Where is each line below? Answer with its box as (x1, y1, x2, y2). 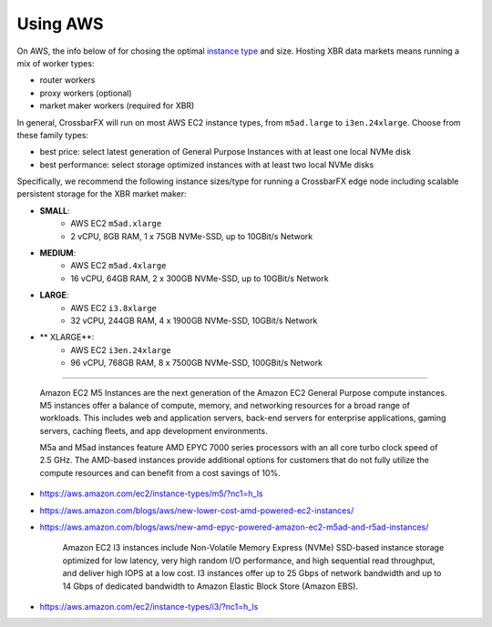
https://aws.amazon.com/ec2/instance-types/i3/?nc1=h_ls (39, 602, 259, 612)
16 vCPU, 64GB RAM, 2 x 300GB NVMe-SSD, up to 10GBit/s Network (70, 273, 329, 284)
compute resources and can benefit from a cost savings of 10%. (39, 467, 282, 478)
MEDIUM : (39, 248, 77, 258)
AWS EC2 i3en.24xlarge (70, 344, 172, 355)
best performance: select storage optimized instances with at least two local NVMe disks (39, 159, 374, 170)
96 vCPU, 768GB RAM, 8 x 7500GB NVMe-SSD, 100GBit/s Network (70, 358, 323, 369)
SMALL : (39, 205, 70, 216)
